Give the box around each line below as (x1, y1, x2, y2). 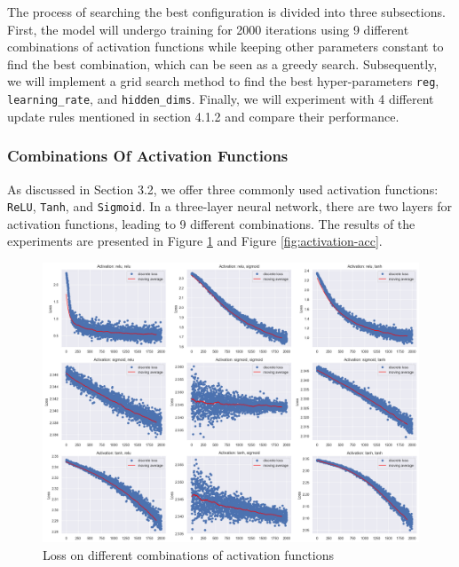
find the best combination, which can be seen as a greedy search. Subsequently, (7, 54, 438, 73)
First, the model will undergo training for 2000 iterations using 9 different (7, 20, 409, 38)
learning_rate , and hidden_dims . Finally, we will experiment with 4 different (7, 90, 434, 108)
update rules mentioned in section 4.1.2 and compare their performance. (7, 106, 400, 125)
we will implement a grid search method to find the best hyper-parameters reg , (7, 72, 439, 91)
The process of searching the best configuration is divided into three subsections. (7, 3, 446, 20)
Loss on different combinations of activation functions (43, 546, 334, 564)
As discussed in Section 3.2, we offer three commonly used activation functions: (7, 179, 439, 198)
